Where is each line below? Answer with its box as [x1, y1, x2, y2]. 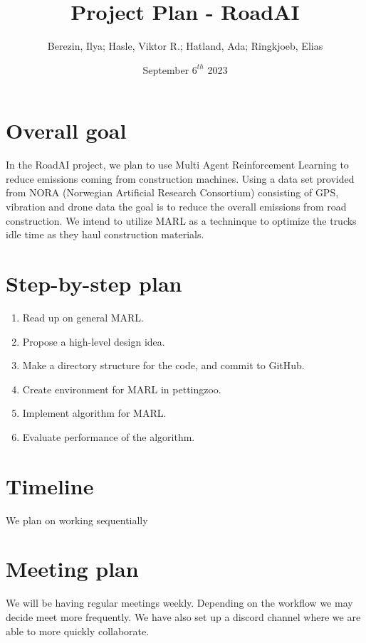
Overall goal [6, 116, 127, 145]
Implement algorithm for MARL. [22, 405, 167, 420]
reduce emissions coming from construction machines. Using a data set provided [6, 171, 355, 186]
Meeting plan [6, 554, 139, 583]
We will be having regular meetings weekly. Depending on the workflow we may [6, 595, 353, 610]
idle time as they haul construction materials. [6, 227, 204, 242]
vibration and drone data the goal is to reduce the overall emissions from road [6, 199, 347, 214]
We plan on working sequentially [6, 512, 148, 527]
